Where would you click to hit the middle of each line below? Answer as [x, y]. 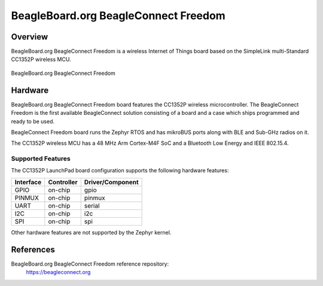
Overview [30, 37]
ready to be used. [33, 121]
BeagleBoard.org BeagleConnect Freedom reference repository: [90, 264]
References [33, 249]
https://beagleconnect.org [58, 272]
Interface [28, 182]
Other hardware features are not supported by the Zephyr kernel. [91, 232]
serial [92, 205]
